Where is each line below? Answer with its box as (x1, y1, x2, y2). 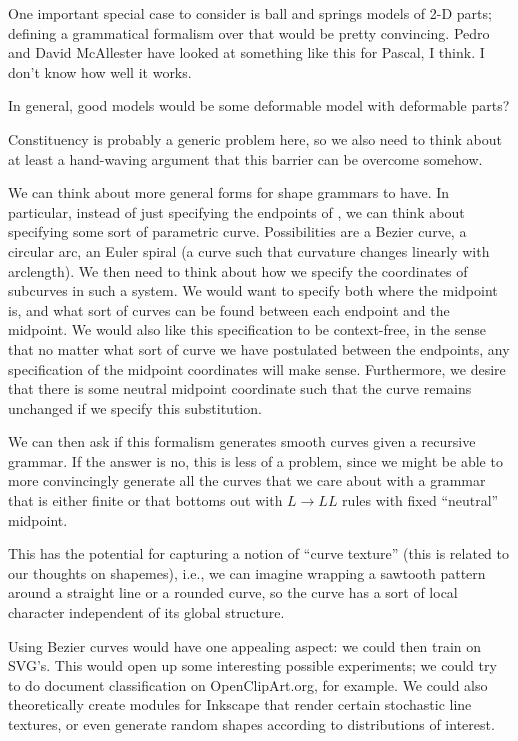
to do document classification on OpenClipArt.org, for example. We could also (8, 674, 488, 695)
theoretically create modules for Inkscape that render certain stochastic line (8, 694, 472, 715)
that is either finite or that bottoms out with (8, 490, 283, 511)
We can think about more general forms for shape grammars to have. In (8, 182, 450, 203)
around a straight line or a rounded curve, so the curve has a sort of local (8, 582, 458, 603)
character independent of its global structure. (8, 602, 285, 623)
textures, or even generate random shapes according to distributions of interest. (8, 714, 495, 734)
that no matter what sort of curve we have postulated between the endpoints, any (8, 338, 510, 359)
